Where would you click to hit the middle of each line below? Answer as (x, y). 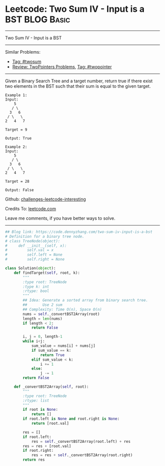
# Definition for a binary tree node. (45, 236)
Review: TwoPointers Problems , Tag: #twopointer (62, 67)
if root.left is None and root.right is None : (71, 419)
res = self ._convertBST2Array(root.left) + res (81, 441)
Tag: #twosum (27, 61)
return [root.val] (50, 424)
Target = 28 (17, 181)
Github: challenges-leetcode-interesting (45, 199)
